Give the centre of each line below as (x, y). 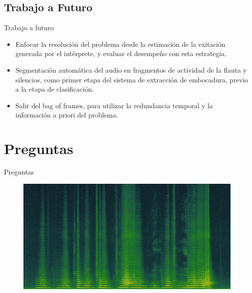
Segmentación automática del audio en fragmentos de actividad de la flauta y (131, 69)
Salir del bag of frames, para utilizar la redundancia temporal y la (114, 105)
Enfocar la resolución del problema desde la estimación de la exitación (120, 44)
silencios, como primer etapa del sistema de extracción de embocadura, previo (132, 79)
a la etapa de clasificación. (55, 89)
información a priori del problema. (67, 115)
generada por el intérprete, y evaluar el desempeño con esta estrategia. (121, 53)
